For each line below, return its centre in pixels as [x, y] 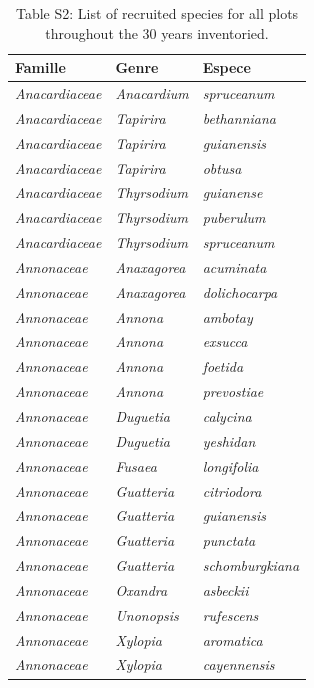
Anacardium [152, 93]
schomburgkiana [251, 565]
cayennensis [238, 664]
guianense [232, 192]
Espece [226, 67]
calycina [227, 416]
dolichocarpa [240, 291]
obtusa [222, 167]
